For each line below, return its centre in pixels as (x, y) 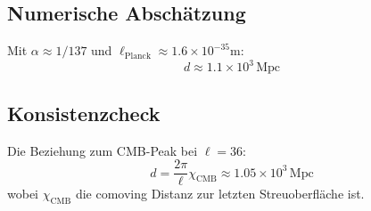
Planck (138, 56)
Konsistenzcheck (84, 113)
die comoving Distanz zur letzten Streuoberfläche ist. (220, 194)
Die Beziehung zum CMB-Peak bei (103, 150)
